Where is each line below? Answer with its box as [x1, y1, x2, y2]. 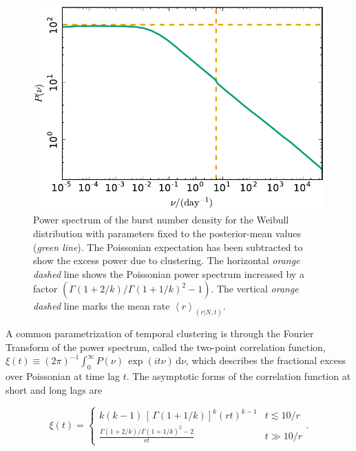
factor [33, 281, 58, 296]
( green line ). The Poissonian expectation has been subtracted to [33, 239, 303, 254]
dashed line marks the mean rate [33, 299, 170, 313]
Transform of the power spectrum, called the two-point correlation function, [6, 339, 326, 354]
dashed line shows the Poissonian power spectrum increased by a [33, 266, 304, 281]
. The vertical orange [211, 281, 299, 296]
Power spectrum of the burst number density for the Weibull [33, 212, 289, 227]
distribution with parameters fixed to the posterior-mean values [33, 226, 302, 240]
